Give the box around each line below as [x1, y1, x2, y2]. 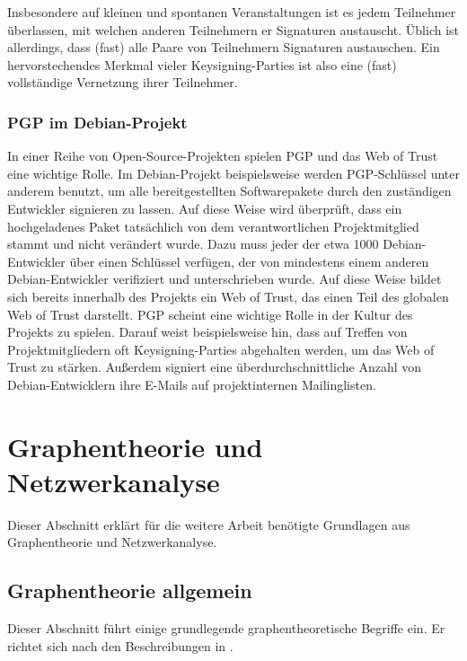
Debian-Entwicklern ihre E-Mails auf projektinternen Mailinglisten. [7, 375, 376, 393]
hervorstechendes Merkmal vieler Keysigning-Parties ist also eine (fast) [7, 55, 397, 74]
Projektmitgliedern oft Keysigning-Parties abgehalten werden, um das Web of [7, 339, 435, 358]
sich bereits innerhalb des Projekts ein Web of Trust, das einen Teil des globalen [7, 286, 449, 305]
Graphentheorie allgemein [7, 577, 252, 604]
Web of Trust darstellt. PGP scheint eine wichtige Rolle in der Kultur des [7, 304, 413, 323]
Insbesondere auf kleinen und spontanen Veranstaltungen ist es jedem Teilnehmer [7, 3, 456, 21]
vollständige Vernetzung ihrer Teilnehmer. [7, 73, 238, 92]
